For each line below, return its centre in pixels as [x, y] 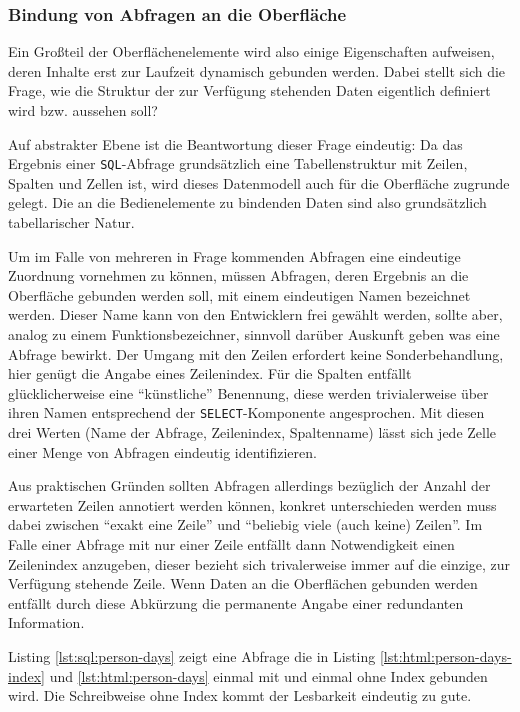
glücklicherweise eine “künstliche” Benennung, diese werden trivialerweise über [248, 392]
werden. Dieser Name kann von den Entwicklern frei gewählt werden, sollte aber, [255, 314]
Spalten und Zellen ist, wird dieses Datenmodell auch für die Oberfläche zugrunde [259, 182]
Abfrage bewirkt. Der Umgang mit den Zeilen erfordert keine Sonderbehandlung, [256, 353]
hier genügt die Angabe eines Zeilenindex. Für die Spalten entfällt [210, 373]
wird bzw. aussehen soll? [83, 110]
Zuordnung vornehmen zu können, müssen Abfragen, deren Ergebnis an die [238, 275]
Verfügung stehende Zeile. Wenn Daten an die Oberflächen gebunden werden [243, 583]
